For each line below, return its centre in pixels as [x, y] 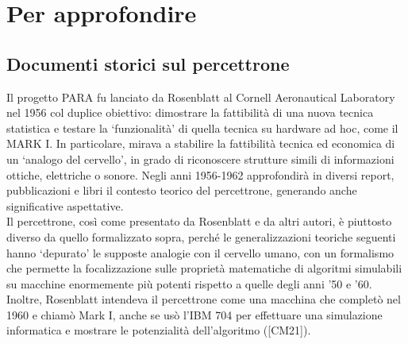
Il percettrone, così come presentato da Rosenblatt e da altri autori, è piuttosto [199, 221]
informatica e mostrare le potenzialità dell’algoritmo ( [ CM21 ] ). [159, 330]
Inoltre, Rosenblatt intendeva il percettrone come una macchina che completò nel [204, 299]
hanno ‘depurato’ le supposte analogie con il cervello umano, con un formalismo [200, 252]
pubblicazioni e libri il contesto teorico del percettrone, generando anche [182, 190]
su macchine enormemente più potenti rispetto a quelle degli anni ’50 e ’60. [189, 283]
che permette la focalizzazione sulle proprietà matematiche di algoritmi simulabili [204, 268]
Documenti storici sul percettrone [148, 63]
